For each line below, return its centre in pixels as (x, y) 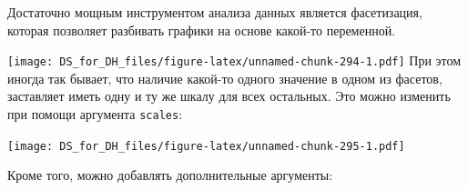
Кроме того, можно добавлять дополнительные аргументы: (170, 175)
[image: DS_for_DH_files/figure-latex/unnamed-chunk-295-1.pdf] (206, 146)
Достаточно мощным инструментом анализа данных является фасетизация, (215, 12)
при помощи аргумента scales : (95, 114)
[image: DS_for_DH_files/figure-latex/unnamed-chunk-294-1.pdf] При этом (234, 60)
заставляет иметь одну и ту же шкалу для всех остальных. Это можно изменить (229, 96)
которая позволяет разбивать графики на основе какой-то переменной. (202, 30)
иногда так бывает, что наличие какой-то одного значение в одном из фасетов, (225, 78)
